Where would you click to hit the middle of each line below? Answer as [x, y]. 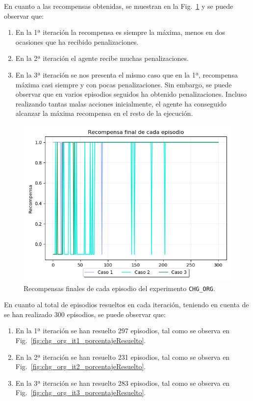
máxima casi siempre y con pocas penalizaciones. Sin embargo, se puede [124, 84]
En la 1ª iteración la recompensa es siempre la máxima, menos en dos [120, 32]
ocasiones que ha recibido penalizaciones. [77, 41]
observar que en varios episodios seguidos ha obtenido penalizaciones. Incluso [131, 94]
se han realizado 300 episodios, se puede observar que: [85, 314]
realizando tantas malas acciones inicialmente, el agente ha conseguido [121, 103]
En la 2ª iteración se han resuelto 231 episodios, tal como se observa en [123, 357]
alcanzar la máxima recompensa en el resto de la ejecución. [104, 113]
